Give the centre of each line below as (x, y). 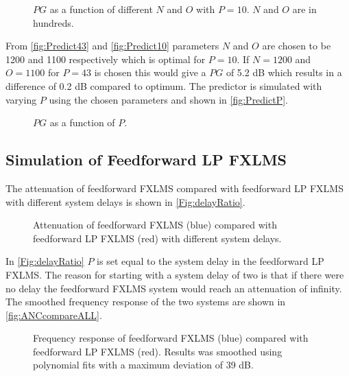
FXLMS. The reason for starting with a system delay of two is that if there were (175, 274)
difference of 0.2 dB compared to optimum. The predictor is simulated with (164, 85)
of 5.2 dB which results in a (284, 72)
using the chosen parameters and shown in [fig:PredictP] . (169, 99)
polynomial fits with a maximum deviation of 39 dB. (143, 365)
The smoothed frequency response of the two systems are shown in (146, 302)
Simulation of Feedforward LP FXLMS (146, 160)
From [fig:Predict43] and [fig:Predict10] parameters (112, 46)
